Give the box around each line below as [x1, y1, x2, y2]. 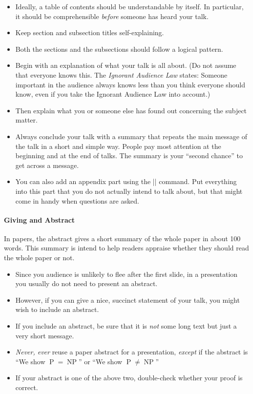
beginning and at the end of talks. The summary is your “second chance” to [15, 150, 243, 161]
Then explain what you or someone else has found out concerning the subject [15, 105, 247, 115]
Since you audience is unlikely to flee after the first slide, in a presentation [15, 269, 238, 279]
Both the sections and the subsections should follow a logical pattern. [15, 43, 223, 54]
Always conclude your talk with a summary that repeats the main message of [15, 131, 247, 141]
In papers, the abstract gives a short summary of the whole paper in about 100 [4, 233, 241, 243]
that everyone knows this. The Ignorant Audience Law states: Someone [15, 69, 228, 80]
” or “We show [78, 356, 123, 366]
